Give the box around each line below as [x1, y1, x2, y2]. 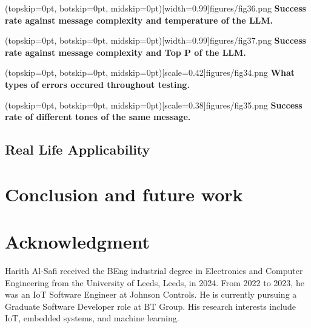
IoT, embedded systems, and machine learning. [5, 312, 179, 324]
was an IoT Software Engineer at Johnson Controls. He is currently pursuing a [5, 288, 297, 301]
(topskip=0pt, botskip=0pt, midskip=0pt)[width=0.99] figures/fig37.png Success [5, 34, 306, 47]
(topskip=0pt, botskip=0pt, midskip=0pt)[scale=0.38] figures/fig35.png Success [5, 98, 303, 111]
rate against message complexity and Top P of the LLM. [5, 45, 246, 58]
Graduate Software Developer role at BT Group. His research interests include [5, 300, 296, 312]
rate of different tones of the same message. [5, 110, 191, 123]
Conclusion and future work [5, 181, 243, 206]
